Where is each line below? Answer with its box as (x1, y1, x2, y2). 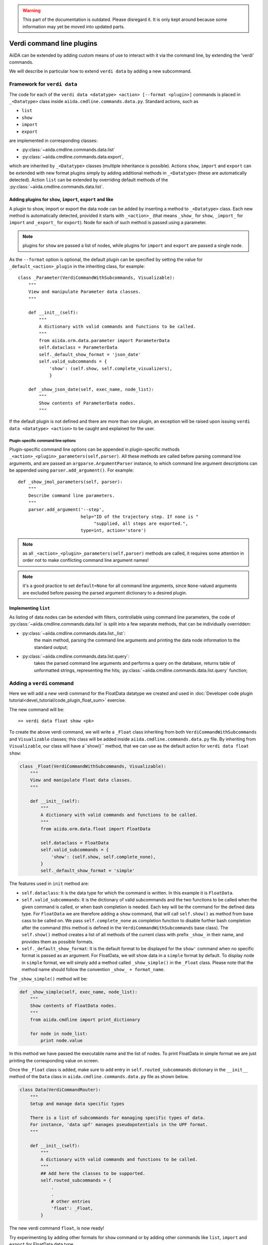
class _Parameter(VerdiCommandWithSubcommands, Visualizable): (18, 275, 175, 281)
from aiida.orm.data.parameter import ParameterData (39, 338, 170, 343)
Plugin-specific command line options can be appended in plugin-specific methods (9, 446, 180, 452)
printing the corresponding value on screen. (9, 1057, 99, 1063)
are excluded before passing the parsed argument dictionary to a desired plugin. (22, 590, 187, 596)
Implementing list (9, 605, 51, 611)
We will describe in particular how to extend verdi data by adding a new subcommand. (9, 68, 192, 74)
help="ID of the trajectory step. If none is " (80, 513, 199, 519)
